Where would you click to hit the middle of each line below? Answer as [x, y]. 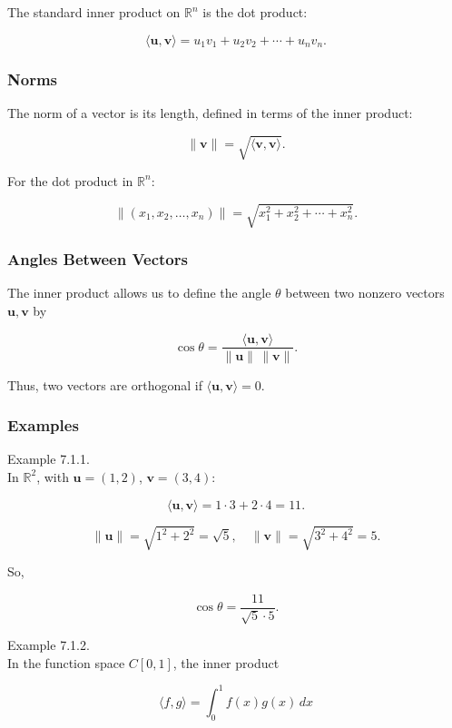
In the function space [66, 662]
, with [53, 476]
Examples [43, 425]
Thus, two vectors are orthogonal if [105, 384]
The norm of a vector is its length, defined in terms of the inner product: [210, 112]
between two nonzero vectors [365, 293]
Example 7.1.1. [49, 459]
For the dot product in [70, 180]
